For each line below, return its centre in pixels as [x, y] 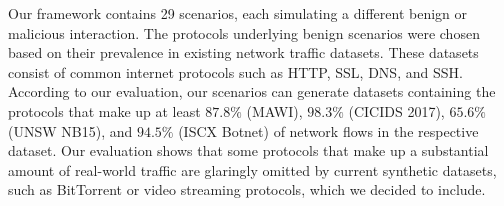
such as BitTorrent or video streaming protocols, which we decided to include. [247, 189]
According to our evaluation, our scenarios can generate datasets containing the [252, 91]
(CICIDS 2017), [396, 110]
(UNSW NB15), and [70, 130]
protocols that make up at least [104, 110]
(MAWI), [274, 110]
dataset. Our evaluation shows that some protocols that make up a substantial [248, 150]
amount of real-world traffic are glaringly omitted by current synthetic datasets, [252, 169]
